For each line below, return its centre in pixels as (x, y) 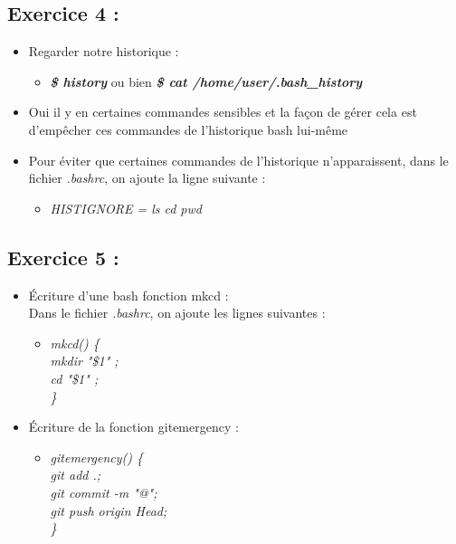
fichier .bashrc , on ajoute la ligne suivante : (147, 178)
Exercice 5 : (63, 257)
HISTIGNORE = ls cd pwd (126, 208)
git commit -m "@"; (104, 492)
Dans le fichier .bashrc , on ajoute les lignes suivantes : (177, 313)
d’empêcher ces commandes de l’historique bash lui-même (188, 129)
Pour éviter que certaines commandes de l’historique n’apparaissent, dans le (238, 160)
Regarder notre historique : (104, 51)
